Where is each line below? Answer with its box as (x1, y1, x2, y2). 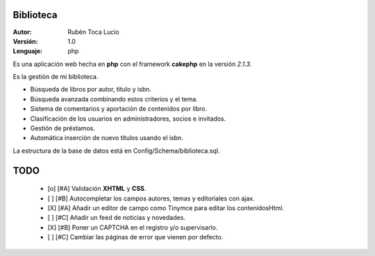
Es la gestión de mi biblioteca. (12, 73, 99, 81)
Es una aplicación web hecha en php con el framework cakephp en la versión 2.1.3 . (12, 60, 253, 68)
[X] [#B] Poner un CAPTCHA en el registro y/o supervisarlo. (47, 223, 218, 232)
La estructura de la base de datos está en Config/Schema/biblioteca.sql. (12, 146, 220, 155)
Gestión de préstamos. (30, 124, 95, 133)
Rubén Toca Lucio (67, 28, 119, 36)
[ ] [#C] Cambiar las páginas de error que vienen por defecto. (47, 233, 224, 241)
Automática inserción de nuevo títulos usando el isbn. (30, 134, 183, 142)
